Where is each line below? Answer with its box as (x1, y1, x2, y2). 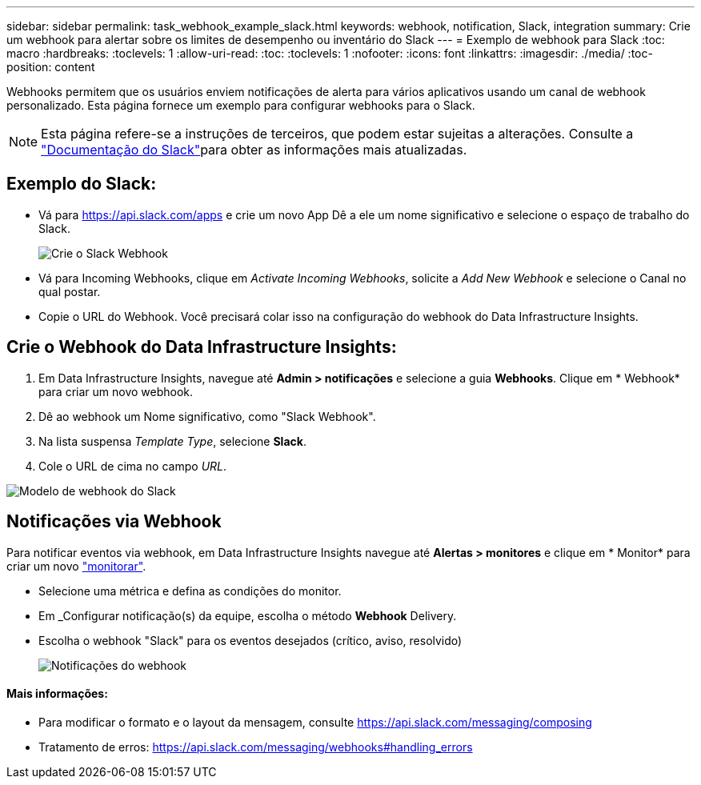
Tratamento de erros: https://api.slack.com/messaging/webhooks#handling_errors (38, 739, 473, 754)
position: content (6, 60, 95, 74)
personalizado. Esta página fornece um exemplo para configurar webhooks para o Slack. (6, 98, 475, 112)
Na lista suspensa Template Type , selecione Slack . (38, 434, 306, 448)
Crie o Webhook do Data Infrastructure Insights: (6, 337, 397, 358)
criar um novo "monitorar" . (6, 559, 146, 573)
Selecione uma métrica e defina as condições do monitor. (38, 583, 342, 598)
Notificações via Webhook (6, 511, 222, 532)
